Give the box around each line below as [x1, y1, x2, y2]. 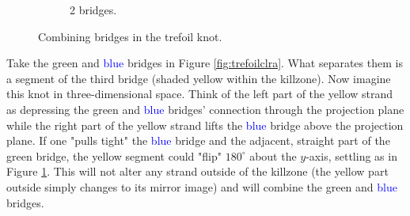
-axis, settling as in [306, 147, 397, 164]
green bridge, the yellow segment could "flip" [6, 147, 222, 164]
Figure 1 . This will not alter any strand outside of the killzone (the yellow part [6, 163, 389, 180]
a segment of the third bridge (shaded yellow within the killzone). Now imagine [6, 70, 391, 86]
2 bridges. [70, 2, 117, 17]
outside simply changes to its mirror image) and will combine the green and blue [6, 178, 397, 195]
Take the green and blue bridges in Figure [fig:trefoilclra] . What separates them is [6, 55, 403, 71]
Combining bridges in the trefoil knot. [38, 28, 222, 44]
